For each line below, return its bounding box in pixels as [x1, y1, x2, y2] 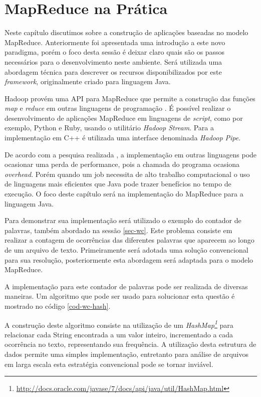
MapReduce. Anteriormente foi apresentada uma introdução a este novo [5, 37, 225, 47]
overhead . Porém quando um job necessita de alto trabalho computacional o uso [5, 168, 250, 179]
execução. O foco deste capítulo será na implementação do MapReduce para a [5, 188, 243, 199]
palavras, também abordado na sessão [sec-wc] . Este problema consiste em [5, 225, 232, 235]
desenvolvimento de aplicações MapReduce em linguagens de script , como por [5, 112, 243, 123]
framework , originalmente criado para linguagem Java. [5, 76, 171, 87]
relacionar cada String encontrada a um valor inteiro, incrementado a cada [5, 329, 233, 339]
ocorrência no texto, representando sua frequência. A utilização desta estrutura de [5, 339, 256, 349]
